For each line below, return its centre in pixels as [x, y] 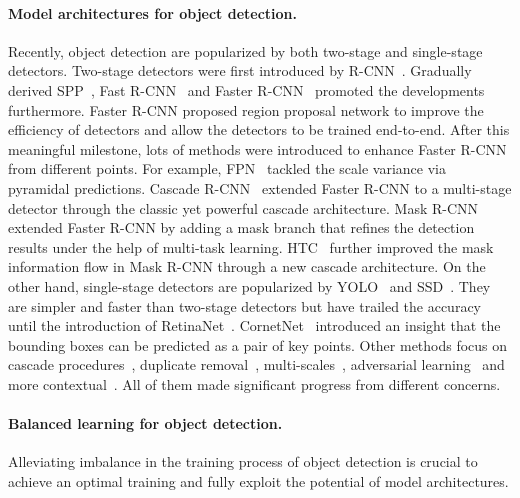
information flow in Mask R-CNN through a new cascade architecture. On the [247, 266]
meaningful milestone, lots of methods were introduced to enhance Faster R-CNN [257, 148]
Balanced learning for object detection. [145, 423]
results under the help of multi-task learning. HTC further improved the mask [251, 246]
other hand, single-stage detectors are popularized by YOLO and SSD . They [249, 285]
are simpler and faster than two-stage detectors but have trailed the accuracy [245, 305]
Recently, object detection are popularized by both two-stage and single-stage [245, 50]
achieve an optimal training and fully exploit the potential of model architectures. [258, 480]
